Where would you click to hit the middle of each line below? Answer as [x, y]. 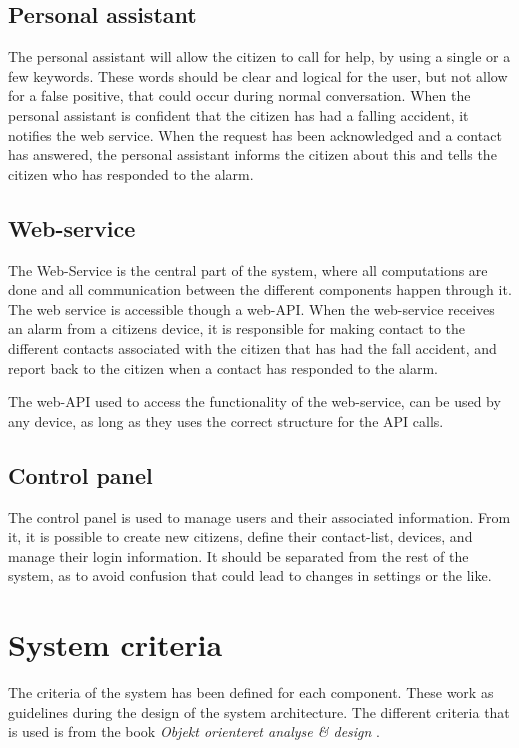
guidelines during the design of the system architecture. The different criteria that [259, 711]
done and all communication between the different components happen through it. [260, 289]
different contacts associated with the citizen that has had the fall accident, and [252, 347]
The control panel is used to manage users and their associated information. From [259, 516]
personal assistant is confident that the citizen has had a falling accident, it [238, 114]
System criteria [115, 644]
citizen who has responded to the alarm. [131, 173]
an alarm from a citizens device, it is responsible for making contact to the [236, 328]
